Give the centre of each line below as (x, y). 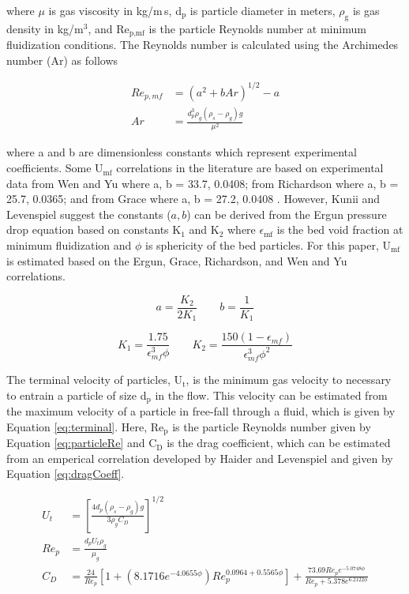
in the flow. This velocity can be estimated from (271, 395)
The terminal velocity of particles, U (94, 380)
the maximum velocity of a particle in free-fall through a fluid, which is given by (201, 411)
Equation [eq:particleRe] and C (82, 443)
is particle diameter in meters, (263, 10)
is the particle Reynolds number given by (272, 426)
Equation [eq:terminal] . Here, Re (85, 426)
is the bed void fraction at (340, 229)
